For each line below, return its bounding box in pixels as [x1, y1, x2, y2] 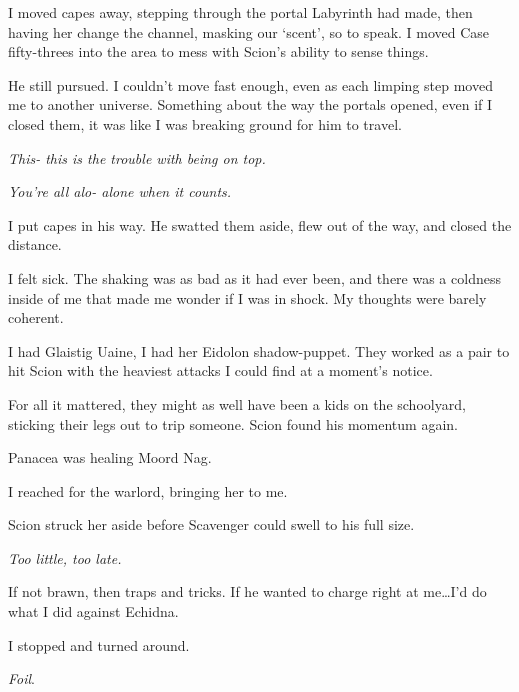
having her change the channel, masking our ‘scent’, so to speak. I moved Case [8, 21, 490, 42]
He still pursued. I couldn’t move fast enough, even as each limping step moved [8, 74, 493, 95]
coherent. [8, 307, 64, 328]
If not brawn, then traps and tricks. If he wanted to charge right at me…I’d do [8, 581, 487, 602]
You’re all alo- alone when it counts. [8, 181, 232, 202]
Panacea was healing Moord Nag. [8, 447, 212, 468]
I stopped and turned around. [8, 634, 190, 655]
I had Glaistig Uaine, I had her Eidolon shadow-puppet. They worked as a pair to [8, 340, 510, 361]
